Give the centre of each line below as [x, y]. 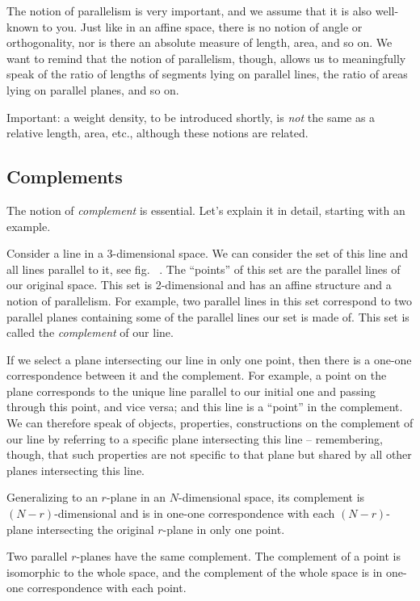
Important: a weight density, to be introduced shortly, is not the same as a [191, 117]
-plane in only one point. [224, 529]
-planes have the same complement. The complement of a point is [238, 556]
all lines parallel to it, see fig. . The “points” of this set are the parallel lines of [204, 269]
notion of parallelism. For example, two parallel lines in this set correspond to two [210, 300]
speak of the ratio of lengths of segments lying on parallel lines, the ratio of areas [207, 74]
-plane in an [136, 497]
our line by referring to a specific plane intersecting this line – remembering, [195, 438]
